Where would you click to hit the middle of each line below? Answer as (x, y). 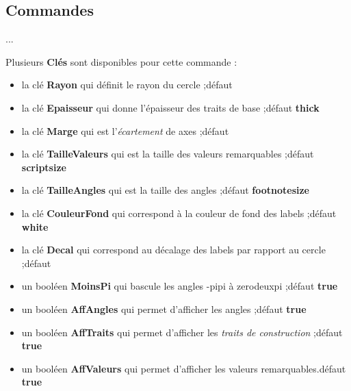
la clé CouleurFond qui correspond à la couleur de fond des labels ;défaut (179, 213)
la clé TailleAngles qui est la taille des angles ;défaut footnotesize (165, 190)
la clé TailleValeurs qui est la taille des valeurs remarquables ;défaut (168, 154)
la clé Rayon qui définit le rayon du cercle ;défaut (127, 85)
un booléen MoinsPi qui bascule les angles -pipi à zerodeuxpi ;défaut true (180, 286)
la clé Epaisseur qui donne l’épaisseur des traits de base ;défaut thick (170, 107)
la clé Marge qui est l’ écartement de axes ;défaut (125, 130)
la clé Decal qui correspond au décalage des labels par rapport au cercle (173, 250)
